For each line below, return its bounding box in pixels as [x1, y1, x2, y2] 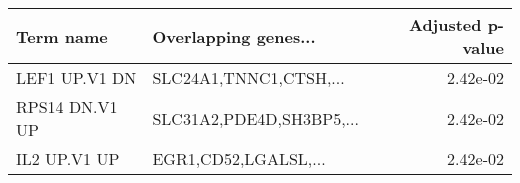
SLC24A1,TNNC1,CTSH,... [152, 66, 345, 89]
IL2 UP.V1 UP [16, 147, 120, 170]
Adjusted [408, 13, 482, 36]
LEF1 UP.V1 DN [16, 66, 137, 89]
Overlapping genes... [152, 24, 316, 48]
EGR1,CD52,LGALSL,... [152, 147, 326, 170]
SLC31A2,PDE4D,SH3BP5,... [152, 106, 359, 130]
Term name [16, 24, 108, 48]
